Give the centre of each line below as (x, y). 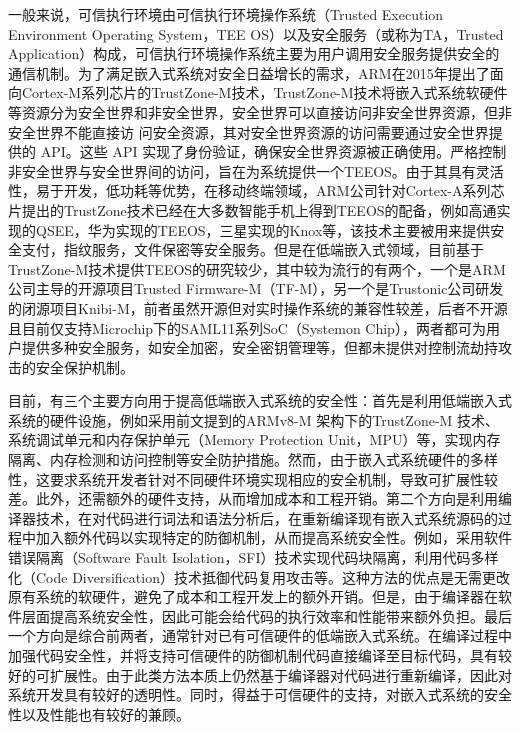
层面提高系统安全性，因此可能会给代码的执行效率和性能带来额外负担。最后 (266, 615)
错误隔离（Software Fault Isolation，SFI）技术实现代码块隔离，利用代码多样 (253, 557)
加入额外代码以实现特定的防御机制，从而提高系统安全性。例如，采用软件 (273, 537)
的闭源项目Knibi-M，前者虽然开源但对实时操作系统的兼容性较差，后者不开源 (258, 307)
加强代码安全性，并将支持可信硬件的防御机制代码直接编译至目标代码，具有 (253, 655)
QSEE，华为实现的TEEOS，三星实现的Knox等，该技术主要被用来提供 (263, 229)
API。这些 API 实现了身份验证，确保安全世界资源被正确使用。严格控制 (273, 151)
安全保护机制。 (84, 366)
